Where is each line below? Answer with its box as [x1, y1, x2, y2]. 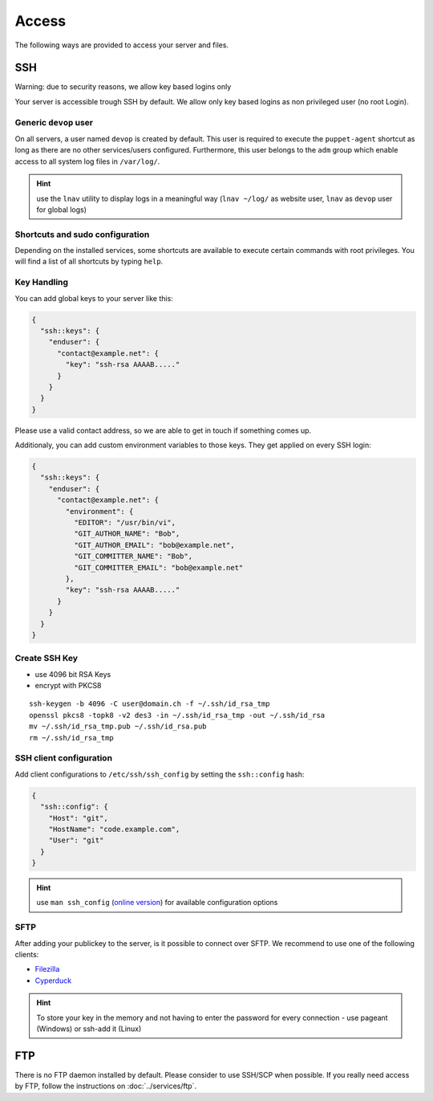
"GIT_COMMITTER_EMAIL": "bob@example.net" [73, 563, 244, 572]
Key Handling [14, 277, 68, 288]
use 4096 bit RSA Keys [34, 669, 111, 679]
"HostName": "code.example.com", [48, 824, 180, 834]
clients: [14, 950, 39, 959]
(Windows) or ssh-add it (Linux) [36, 1024, 142, 1034]
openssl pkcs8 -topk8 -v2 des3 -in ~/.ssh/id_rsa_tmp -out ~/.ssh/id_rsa [29, 711, 326, 720]
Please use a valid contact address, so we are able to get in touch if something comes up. [14, 426, 312, 435]
